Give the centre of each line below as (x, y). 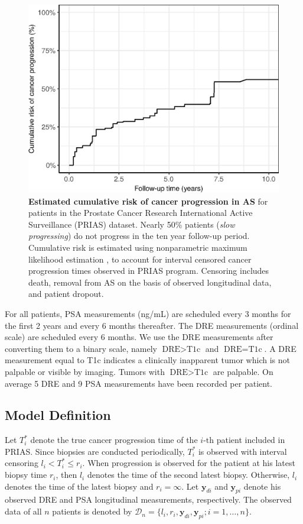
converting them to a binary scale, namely (81, 348)
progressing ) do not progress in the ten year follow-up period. (139, 236)
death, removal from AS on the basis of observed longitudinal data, (150, 282)
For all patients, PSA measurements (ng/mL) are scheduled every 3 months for (148, 313)
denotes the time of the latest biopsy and (79, 486)
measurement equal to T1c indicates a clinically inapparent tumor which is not (147, 360)
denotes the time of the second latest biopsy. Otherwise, (188, 475)
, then (66, 475)
